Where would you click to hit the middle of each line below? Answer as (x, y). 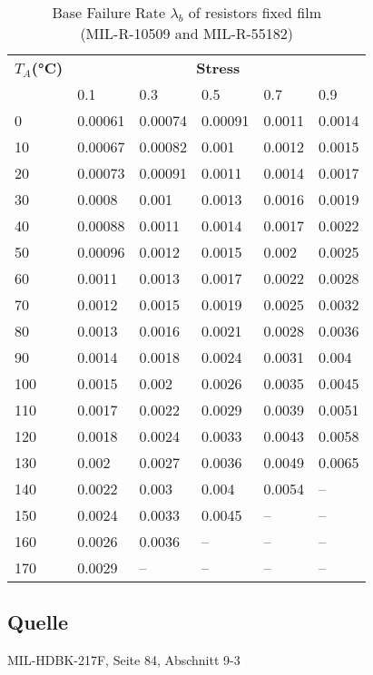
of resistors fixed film (255, 12)
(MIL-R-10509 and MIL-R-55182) (187, 33)
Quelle (38, 622)
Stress (218, 68)
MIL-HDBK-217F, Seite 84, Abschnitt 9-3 (124, 660)
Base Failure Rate (109, 12)
